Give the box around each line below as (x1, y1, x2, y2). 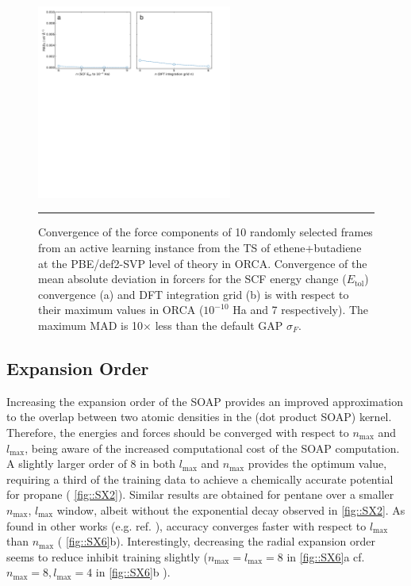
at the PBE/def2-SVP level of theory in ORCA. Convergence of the (38, 255, 367, 271)
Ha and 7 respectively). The (232, 301, 369, 318)
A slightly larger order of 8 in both (6, 455, 175, 472)
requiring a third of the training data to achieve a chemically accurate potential (6, 470, 394, 487)
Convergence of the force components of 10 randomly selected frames (38, 224, 373, 240)
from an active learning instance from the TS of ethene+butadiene (38, 239, 362, 256)
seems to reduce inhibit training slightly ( (6, 548, 208, 565)
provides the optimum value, (248, 455, 387, 472)
